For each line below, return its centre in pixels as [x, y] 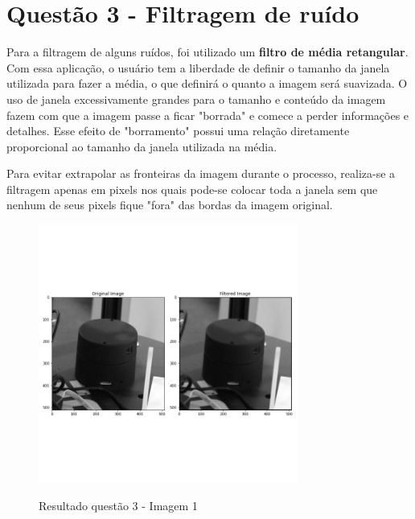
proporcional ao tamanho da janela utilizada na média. [142, 146]
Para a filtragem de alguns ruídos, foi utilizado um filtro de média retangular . [207, 52]
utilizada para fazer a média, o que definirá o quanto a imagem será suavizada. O [207, 83]
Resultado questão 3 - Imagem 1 [118, 505]
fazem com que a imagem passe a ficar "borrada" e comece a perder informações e [208, 115]
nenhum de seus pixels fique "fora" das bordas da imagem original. [170, 205]
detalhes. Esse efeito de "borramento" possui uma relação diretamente [178, 131]
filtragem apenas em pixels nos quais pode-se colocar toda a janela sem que [192, 189]
